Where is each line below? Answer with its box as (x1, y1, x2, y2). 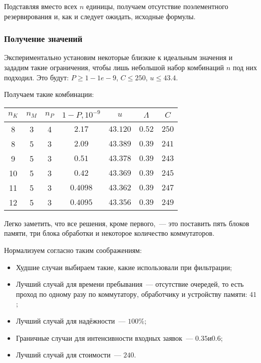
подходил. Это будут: (4, 72, 69, 82)
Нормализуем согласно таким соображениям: (4, 244, 142, 255)
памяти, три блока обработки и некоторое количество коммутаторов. (4, 228, 215, 238)
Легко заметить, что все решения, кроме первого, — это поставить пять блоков (4, 218, 249, 228)
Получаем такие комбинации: (4, 89, 94, 99)
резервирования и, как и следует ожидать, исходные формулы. (4, 11, 196, 21)
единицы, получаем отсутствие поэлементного (86, 1, 229, 11)
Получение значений (4, 32, 83, 45)
